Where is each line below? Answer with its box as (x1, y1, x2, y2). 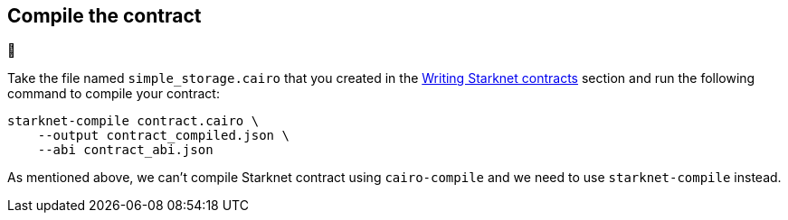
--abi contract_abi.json (37, 142, 214, 158)
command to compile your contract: (7, 86, 220, 102)
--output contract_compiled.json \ (37, 128, 290, 143)
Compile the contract (7, 5, 202, 27)
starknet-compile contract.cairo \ (7, 114, 260, 129)
